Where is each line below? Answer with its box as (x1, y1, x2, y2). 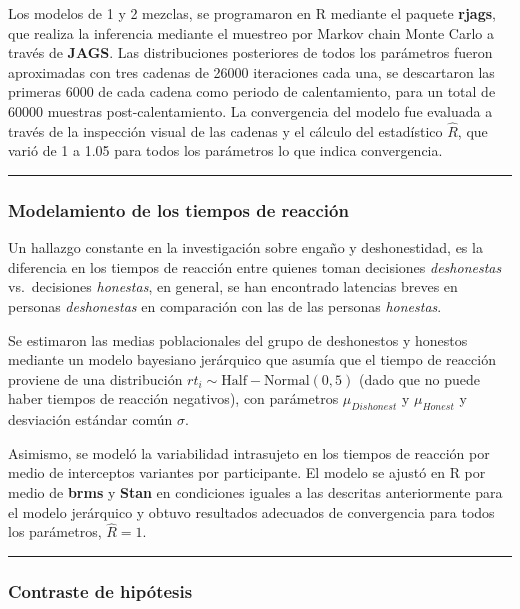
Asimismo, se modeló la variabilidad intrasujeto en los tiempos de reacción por (8, 442, 490, 463)
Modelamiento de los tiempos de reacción (8, 197, 349, 222)
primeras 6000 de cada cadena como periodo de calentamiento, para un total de (8, 81, 496, 102)
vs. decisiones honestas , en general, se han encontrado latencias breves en (8, 276, 458, 297)
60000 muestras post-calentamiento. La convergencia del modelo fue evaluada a (8, 100, 493, 121)
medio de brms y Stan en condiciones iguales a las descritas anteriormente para (8, 481, 503, 502)
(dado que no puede (358, 368, 480, 389)
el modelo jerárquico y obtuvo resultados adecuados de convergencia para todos (8, 501, 495, 522)
